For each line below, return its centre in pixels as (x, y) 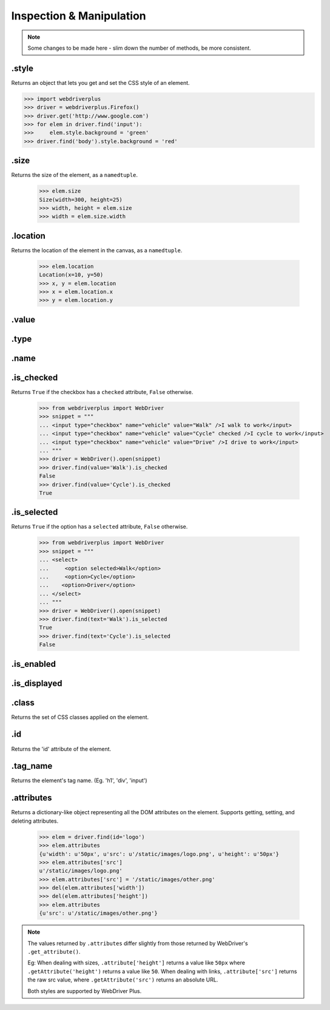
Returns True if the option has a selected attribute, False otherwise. (99, 527)
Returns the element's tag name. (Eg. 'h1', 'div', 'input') (79, 781)
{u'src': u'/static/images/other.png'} (98, 913)
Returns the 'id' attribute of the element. (61, 749)
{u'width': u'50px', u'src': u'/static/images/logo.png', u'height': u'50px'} (159, 854)
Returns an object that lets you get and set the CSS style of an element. (101, 82)
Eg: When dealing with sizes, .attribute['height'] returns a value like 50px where (136, 963)
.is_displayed (37, 683)
